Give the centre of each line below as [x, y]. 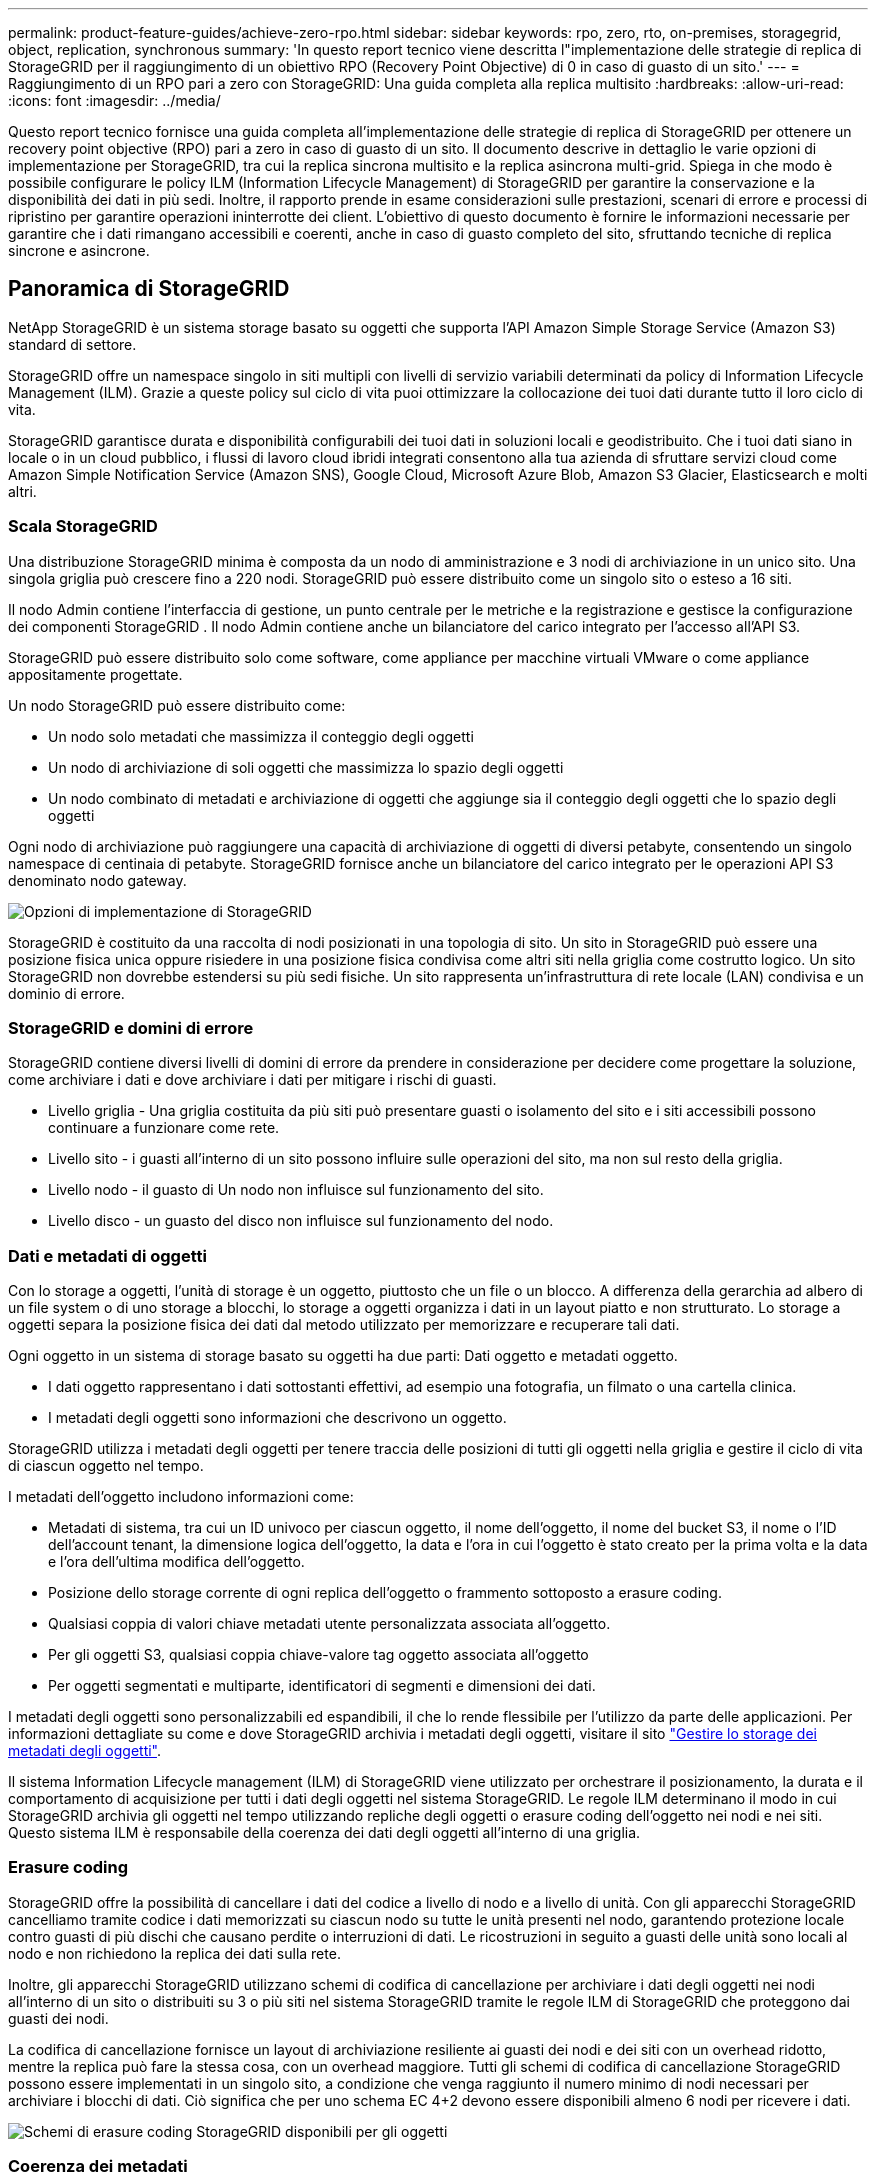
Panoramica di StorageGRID [149, 289]
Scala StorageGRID [83, 526]
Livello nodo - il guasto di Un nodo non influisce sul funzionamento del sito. [296, 1190]
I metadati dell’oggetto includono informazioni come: [181, 1497]
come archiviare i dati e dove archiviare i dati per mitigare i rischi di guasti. [252, 1080]
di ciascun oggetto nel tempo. [106, 1466]
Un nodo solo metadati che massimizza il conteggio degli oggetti [261, 736]
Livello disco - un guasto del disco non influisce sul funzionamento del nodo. [301, 1221]
